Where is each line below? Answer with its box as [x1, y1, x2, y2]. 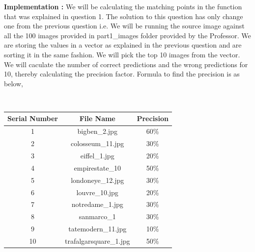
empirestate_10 [74, 162, 121, 173]
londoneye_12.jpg [71, 175, 124, 185]
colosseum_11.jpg [71, 138, 124, 149]
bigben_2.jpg [77, 126, 117, 136]
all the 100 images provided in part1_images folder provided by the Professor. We [4, 30, 251, 40]
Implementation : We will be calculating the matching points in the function [4, 1, 242, 11]
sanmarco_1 [79, 211, 116, 222]
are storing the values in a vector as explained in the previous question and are [4, 40, 242, 50]
